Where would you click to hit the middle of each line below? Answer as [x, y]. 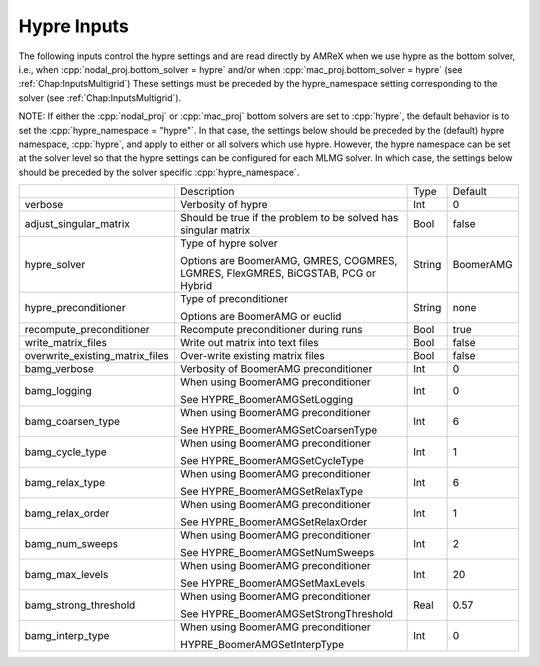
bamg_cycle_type [65, 452]
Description [207, 192]
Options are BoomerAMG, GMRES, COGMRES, [289, 261]
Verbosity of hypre [224, 205]
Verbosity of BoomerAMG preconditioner [276, 369]
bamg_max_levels [66, 575]
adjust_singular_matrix [77, 224]
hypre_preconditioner [75, 308]
